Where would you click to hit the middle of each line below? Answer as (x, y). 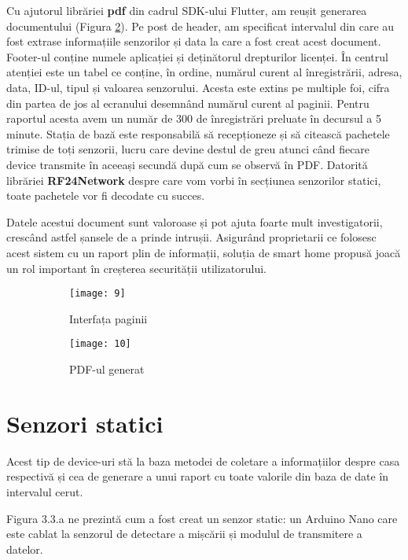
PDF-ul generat (107, 369)
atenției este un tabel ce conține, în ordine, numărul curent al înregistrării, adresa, (204, 72)
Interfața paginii (108, 318)
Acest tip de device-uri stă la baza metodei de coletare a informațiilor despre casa (203, 461)
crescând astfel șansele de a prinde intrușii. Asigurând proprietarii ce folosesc (191, 237)
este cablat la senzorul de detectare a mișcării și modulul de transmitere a (184, 534)
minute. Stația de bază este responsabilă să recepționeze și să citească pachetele (198, 133)
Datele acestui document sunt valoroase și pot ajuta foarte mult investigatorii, (195, 221)
